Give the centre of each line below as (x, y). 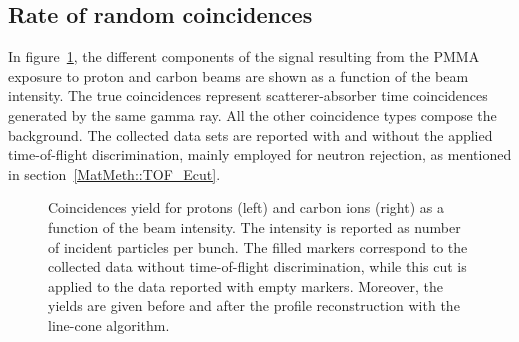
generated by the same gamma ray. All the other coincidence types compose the (252, 114)
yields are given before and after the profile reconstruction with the (254, 305)
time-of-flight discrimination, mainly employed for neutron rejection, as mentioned (260, 154)
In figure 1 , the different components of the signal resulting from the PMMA (244, 56)
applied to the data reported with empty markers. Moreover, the (246, 285)
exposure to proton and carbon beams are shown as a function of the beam (238, 75)
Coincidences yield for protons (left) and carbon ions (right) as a (246, 207)
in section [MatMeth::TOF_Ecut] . (114, 173)
